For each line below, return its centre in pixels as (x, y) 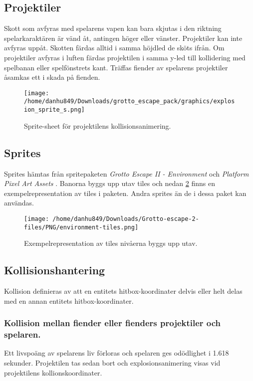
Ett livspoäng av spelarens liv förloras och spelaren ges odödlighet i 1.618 (117, 353)
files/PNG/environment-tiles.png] (81, 227)
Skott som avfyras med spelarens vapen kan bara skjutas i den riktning (113, 28)
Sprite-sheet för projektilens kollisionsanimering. (98, 125)
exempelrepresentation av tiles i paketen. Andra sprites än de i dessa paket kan (125, 193)
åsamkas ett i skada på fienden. (52, 77)
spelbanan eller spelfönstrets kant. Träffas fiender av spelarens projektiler (116, 67)
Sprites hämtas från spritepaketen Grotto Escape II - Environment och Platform (126, 173)
